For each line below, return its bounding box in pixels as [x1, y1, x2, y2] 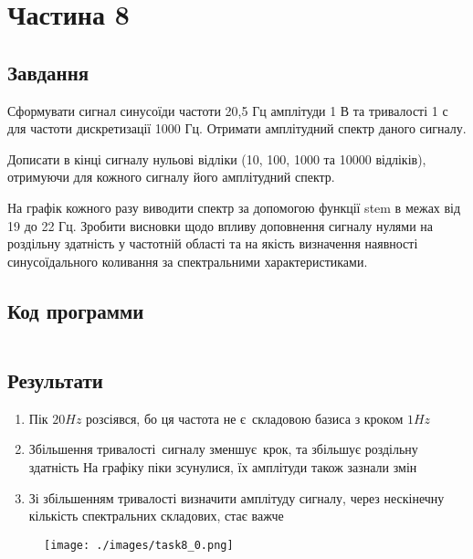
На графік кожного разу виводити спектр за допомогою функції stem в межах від [7, 197, 461, 216]
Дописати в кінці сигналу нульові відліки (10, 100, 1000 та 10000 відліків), [7, 149, 426, 168]
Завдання [7, 58, 89, 86]
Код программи [7, 296, 144, 324]
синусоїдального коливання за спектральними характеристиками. [7, 251, 368, 270]
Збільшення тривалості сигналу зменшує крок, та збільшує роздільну [28, 439, 418, 459]
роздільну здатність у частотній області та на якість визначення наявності [7, 234, 418, 253]
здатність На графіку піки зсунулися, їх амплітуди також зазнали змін [28, 457, 417, 476]
